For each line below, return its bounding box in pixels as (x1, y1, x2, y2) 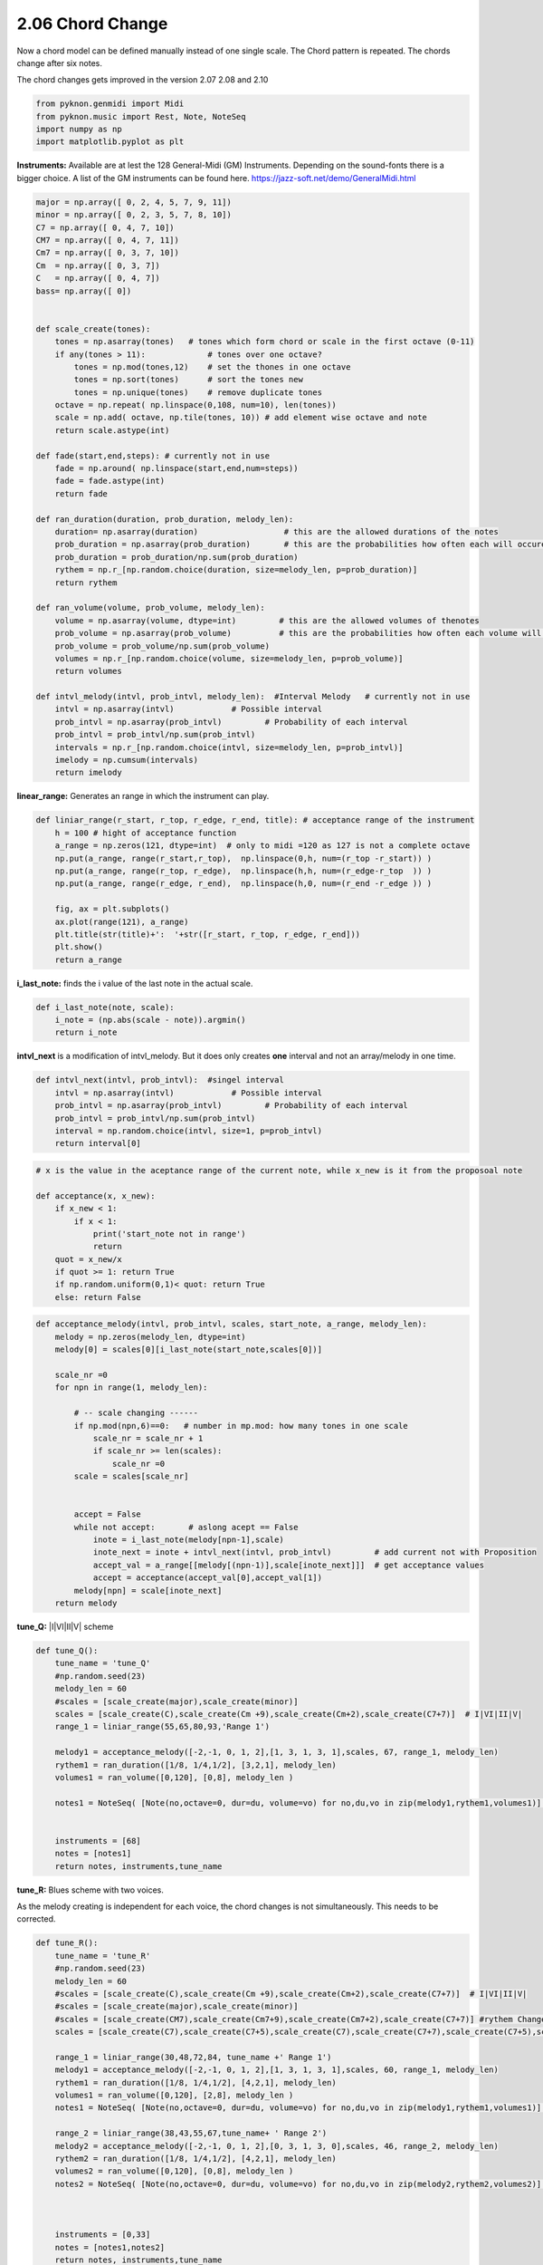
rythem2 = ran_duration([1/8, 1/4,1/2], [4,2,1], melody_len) (54, 2154, 337, 2164)
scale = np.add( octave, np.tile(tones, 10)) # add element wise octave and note (54, 412, 427, 423)
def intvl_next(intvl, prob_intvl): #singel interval (35, 1075, 284, 1085)
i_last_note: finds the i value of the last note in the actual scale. (16, 978, 253, 988)
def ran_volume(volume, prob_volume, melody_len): (35, 602, 266, 613)
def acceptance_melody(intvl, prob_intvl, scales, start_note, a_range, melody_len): (35, 1319, 427, 1329)
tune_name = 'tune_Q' (54, 1658, 151, 1669)
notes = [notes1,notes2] (54, 2242, 166, 2252)
